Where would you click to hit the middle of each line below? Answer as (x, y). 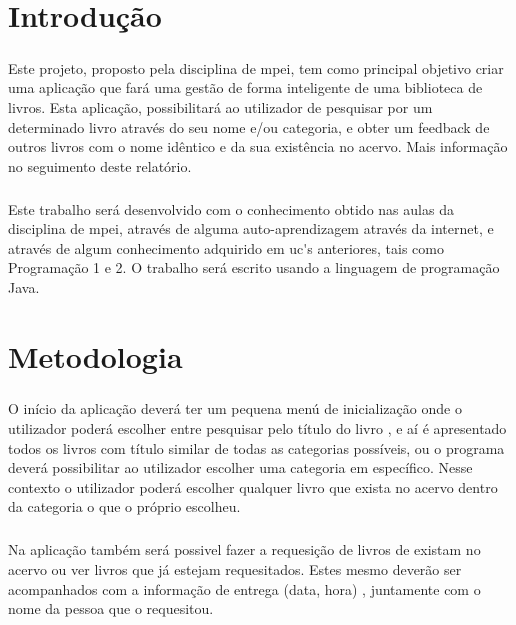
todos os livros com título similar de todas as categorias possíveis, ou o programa (256, 447)
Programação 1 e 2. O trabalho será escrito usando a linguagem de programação (254, 267)
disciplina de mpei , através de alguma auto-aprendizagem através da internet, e (251, 228)
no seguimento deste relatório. (100, 165)
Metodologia (95, 355)
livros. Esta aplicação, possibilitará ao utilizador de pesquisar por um (220, 106)
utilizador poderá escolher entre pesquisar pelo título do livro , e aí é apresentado (257, 428)
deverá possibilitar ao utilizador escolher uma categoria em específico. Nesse (240, 467)
